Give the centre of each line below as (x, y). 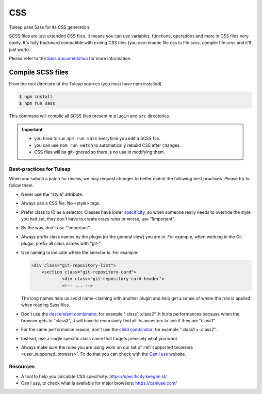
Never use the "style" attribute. (52, 194)
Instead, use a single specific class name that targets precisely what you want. (100, 338)
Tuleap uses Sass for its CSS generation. (50, 27)
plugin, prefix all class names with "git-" (61, 244)
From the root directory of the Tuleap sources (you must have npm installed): (86, 84)
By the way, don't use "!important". (56, 228)
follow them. (21, 185)
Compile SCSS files (39, 72)
